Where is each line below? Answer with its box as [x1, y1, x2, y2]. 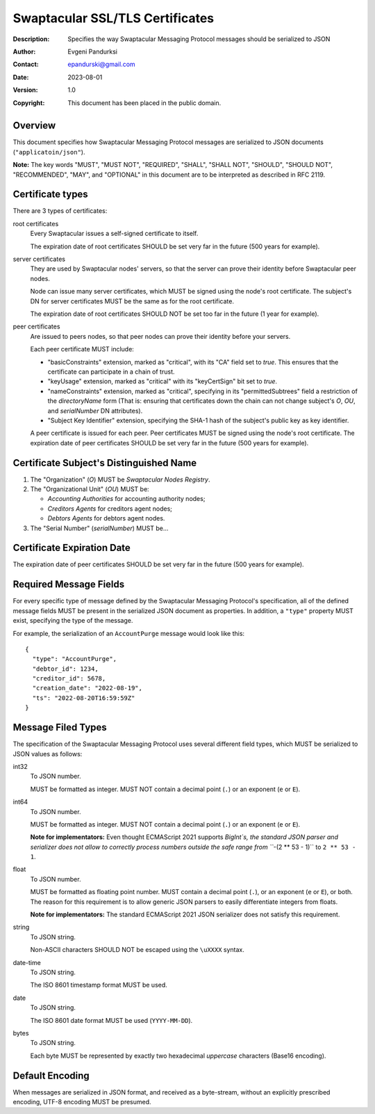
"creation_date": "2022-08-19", [32, 684, 142, 692]
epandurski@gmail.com [67, 60, 135, 69]
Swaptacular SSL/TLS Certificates [12, 10, 215, 26]
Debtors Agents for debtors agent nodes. [47, 514, 165, 523]
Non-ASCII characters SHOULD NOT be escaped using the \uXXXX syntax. [30, 946, 244, 954]
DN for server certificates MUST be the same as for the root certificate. [30, 296, 234, 305]
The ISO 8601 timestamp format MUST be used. [30, 981, 168, 989]
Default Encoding [12, 1069, 90, 1081]
